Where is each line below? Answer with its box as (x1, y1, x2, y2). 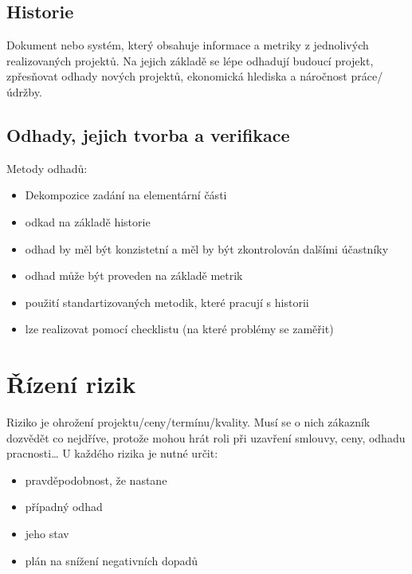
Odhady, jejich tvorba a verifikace (6, 122, 290, 147)
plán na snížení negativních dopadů (25, 552, 198, 568)
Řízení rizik (6, 368, 136, 400)
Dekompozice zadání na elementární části (25, 187, 227, 203)
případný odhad (25, 498, 103, 515)
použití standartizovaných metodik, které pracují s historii (25, 293, 309, 310)
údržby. (6, 83, 42, 100)
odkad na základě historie (25, 213, 151, 230)
